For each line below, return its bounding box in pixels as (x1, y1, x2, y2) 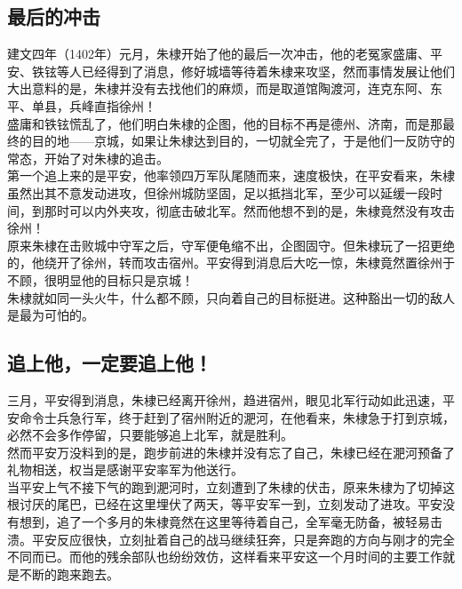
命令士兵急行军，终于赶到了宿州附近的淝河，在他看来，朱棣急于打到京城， (19, 408, 455, 426)
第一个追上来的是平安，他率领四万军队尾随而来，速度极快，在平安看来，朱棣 (7, 166, 455, 185)
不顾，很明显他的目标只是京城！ (7, 270, 194, 289)
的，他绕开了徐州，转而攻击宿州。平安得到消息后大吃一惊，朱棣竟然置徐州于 (7, 253, 455, 272)
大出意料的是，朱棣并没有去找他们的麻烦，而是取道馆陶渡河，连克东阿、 (7, 79, 430, 98)
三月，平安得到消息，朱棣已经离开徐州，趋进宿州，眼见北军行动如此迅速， (7, 390, 442, 409)
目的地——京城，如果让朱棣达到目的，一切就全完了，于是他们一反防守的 (31, 131, 455, 150)
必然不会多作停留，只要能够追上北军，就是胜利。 (7, 426, 293, 444)
